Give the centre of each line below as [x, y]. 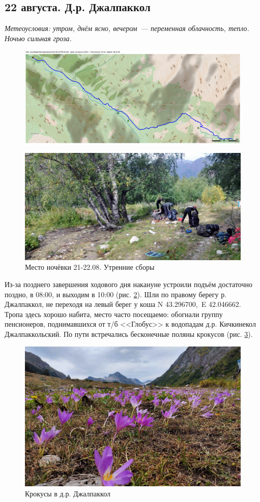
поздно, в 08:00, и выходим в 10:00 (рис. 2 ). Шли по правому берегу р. [116, 294]
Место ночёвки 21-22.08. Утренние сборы [90, 267]
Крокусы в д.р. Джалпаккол [68, 493]
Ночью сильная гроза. [38, 38]
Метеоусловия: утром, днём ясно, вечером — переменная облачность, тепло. [127, 28]
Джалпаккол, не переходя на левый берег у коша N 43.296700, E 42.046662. [123, 304]
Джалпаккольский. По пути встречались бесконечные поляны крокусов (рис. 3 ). [129, 334]
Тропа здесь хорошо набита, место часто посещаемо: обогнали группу [114, 314]
